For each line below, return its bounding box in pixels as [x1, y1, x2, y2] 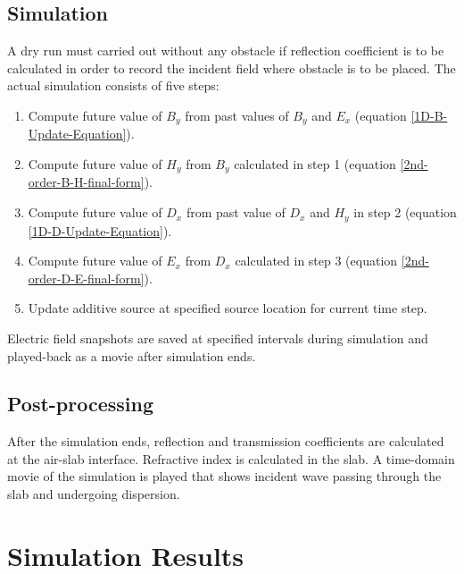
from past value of [186, 203, 286, 222]
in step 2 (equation [353, 203, 457, 222]
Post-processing [7, 390, 154, 418]
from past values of [185, 106, 289, 124]
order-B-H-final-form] [28, 173, 145, 191]
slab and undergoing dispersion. [7, 485, 180, 503]
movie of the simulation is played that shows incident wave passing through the [7, 467, 442, 485]
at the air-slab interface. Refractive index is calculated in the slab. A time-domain [7, 449, 455, 468]
